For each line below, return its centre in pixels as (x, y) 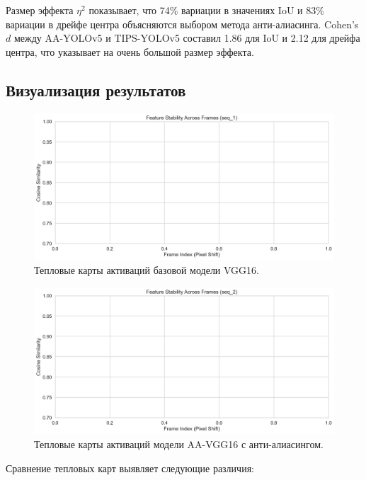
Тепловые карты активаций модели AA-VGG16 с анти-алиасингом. (179, 444)
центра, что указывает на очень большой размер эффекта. (130, 51)
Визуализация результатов (96, 90)
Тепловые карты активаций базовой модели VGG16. (147, 270)
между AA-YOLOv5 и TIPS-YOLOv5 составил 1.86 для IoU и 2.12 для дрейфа (187, 38)
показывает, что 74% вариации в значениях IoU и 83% (206, 10)
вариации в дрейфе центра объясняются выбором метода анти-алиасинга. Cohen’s (182, 24)
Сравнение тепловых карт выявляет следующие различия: (130, 468)
